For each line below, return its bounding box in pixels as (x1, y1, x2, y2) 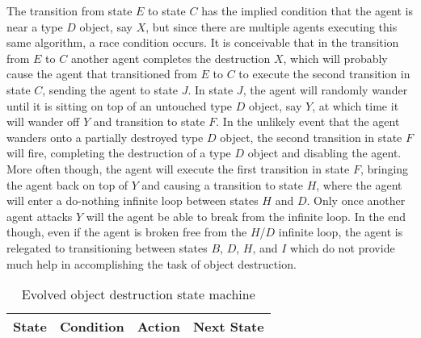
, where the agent (316, 176, 402, 193)
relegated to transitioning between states (6, 239, 208, 256)
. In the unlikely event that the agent (216, 113, 400, 130)
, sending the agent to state (42, 81, 179, 98)
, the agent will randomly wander (242, 81, 408, 98)
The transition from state (6, 2, 133, 19)
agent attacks (6, 207, 73, 224)
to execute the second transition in (238, 65, 410, 82)
